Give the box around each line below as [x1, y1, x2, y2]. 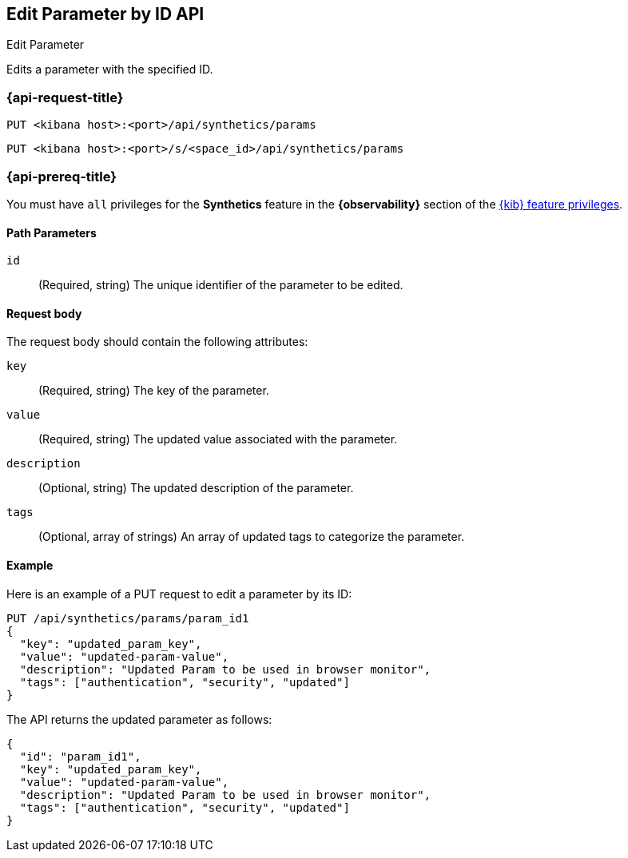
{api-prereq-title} [6, 168, 117, 185]
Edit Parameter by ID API [6, 4, 205, 24]
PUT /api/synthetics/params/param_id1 [6, 611, 249, 625]
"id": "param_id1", [19, 749, 141, 763]
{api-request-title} [6, 89, 124, 105]
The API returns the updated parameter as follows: [6, 712, 272, 726]
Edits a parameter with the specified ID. [6, 62, 213, 77]
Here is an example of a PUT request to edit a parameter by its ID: [6, 586, 352, 601]
